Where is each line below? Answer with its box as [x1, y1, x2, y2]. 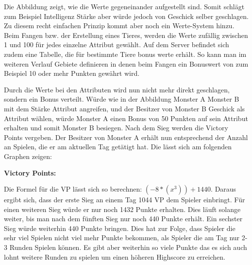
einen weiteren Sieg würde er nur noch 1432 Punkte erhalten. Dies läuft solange [4, 204, 241, 214]
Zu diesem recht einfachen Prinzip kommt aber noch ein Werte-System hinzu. [4, 20, 235, 31]
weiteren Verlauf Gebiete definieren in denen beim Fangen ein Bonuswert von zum [4, 58, 249, 69]
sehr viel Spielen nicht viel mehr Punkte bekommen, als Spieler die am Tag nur [4, 232, 240, 243]
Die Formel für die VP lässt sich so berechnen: [4, 184, 142, 194]
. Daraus [211, 184, 236, 194]
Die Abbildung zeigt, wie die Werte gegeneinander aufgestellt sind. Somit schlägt [4, 1, 245, 11]
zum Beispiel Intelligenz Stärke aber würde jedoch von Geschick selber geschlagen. [4, 11, 249, 21]
